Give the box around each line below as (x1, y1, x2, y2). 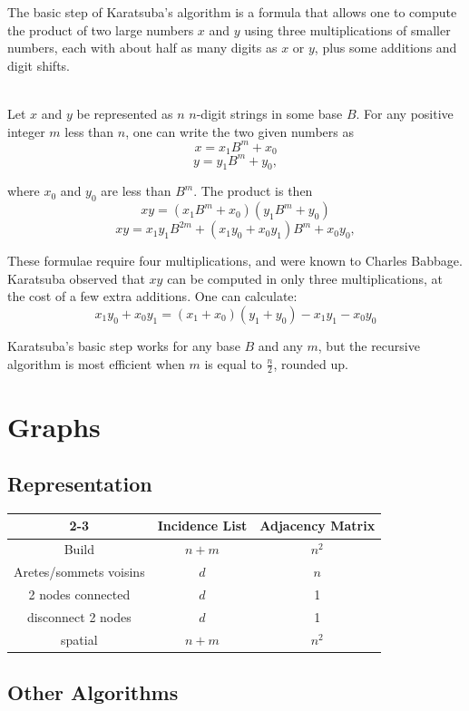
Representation (7, 470, 152, 498)
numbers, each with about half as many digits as (7, 38, 278, 57)
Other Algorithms (7, 678, 179, 706)
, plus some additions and (314, 38, 457, 57)
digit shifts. (7, 55, 71, 74)
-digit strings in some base (196, 103, 343, 122)
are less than (101, 181, 171, 200)
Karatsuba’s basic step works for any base (7, 336, 240, 355)
